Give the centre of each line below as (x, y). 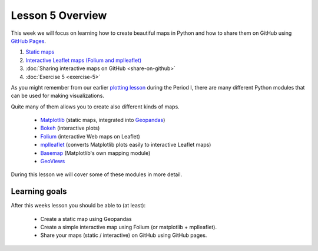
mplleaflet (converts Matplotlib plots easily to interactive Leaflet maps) (126, 145)
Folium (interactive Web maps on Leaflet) (90, 136)
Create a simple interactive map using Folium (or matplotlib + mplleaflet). (129, 227)
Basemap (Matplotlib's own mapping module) (95, 153)
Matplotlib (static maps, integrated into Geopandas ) (103, 120)
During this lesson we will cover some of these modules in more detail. (97, 174)
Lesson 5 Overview (59, 15)
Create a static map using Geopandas (86, 219)
